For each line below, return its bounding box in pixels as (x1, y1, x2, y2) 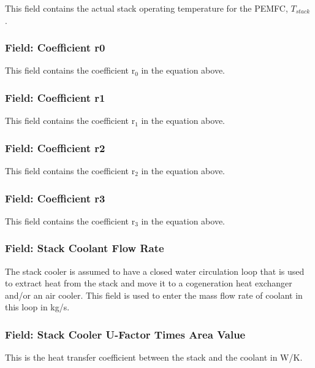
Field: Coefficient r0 (5, 40, 105, 55)
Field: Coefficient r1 (5, 90, 105, 105)
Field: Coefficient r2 (5, 140, 105, 155)
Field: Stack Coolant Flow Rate (5, 240, 164, 256)
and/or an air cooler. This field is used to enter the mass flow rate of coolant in (5, 288, 303, 301)
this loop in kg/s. (5, 301, 70, 313)
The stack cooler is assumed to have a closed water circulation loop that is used (5, 264, 305, 277)
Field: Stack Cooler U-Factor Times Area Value (5, 326, 246, 342)
